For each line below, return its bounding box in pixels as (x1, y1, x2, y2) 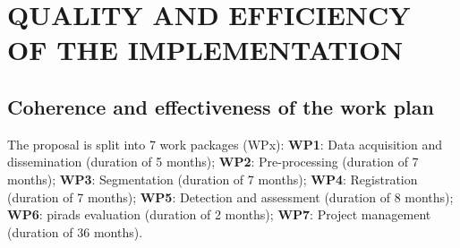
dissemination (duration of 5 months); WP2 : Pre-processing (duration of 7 (7, 152, 419, 171)
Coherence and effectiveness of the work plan (7, 92, 434, 120)
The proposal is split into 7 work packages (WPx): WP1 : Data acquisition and (7, 134, 443, 153)
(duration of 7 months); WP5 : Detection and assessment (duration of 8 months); (7, 187, 454, 206)
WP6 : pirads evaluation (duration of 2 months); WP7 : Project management (7, 205, 431, 224)
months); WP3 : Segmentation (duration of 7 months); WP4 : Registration (7, 169, 418, 188)
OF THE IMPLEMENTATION (7, 31, 404, 68)
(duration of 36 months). (7, 222, 143, 241)
